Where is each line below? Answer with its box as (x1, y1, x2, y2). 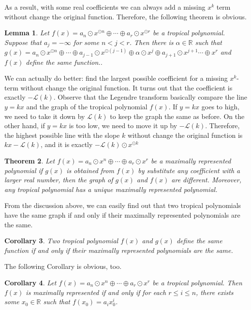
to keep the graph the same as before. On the (110, 111, 245, 121)
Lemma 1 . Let (4, 28, 49, 38)
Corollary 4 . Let (4, 277, 57, 287)
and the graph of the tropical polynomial (26, 102, 148, 112)
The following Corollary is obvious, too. (4, 261, 122, 271)
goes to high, (201, 102, 240, 112)
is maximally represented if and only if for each (26, 287, 166, 297)
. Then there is (129, 37, 174, 47)
